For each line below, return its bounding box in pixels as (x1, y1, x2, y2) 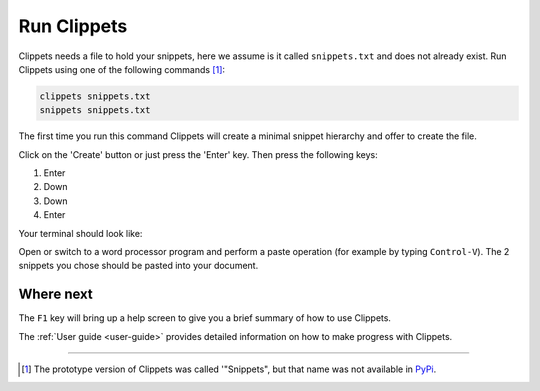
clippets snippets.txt (39, 90, 151, 102)
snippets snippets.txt (39, 105, 151, 116)
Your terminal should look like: (18, 227, 143, 239)
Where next (18, 286, 94, 303)
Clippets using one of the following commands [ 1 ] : (18, 63, 225, 75)
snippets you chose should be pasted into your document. (18, 260, 259, 272)
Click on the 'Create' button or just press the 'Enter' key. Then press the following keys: (18, 148, 379, 160)
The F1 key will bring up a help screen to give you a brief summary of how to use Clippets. (18, 312, 392, 324)
